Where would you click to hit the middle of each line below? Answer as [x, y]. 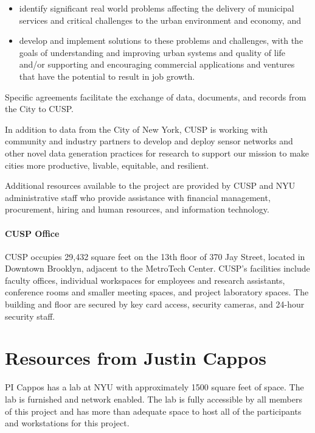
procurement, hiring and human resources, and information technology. [137, 209]
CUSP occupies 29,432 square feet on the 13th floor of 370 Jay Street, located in [155, 256]
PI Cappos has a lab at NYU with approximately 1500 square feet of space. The [154, 387]
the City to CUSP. [39, 109]
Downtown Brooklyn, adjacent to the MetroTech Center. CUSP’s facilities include [157, 268]
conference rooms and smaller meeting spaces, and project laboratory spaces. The [157, 292]
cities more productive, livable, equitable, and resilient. [107, 165]
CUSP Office [32, 233]
